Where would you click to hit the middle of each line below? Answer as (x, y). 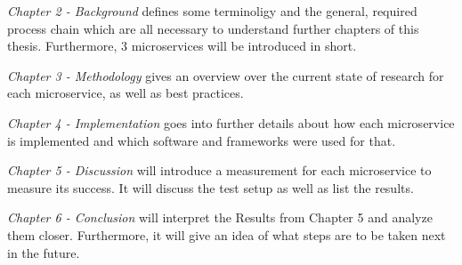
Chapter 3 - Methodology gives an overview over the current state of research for (226, 75)
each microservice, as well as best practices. (126, 93)
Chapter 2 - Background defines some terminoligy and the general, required (212, 11)
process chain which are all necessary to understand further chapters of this (213, 28)
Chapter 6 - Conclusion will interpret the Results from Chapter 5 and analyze (220, 217)
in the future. (44, 252)
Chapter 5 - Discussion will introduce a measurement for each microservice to (219, 170)
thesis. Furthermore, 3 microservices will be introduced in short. (182, 46)
